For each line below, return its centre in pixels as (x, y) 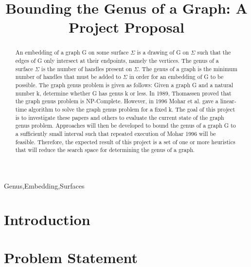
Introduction (47, 219)
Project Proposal (126, 27)
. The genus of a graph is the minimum (188, 68)
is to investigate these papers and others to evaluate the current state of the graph (120, 117)
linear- (228, 101)
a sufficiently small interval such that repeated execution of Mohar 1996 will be (116, 133)
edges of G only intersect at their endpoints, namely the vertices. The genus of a (117, 61)
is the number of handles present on (87, 68)
